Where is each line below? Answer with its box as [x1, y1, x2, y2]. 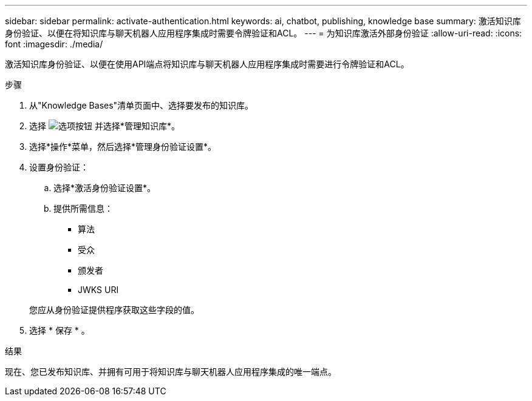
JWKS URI [78, 285, 119, 295]
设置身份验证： [29, 162, 89, 172]
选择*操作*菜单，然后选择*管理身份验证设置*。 [29, 141, 217, 152]
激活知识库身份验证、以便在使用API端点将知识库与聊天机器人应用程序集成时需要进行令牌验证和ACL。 [5, 59, 409, 69]
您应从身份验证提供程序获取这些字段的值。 [29, 305, 199, 315]
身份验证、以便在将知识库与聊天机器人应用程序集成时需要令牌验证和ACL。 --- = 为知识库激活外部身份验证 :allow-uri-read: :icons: [5, 28, 522, 38]
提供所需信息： [53, 203, 113, 214]
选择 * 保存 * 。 [29, 325, 90, 335]
